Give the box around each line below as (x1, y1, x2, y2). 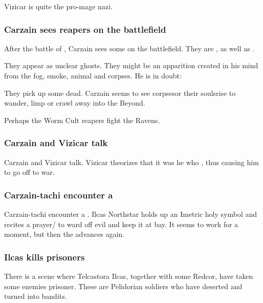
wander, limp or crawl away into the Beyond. (4, 97, 145, 108)
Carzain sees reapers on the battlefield (4, 23, 166, 35)
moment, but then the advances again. (4, 229, 124, 239)
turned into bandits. (4, 291, 67, 301)
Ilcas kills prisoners (4, 250, 85, 263)
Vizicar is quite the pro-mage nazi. (4, 1, 113, 11)
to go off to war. (4, 167, 55, 177)
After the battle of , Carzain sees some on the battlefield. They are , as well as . (4, 43, 255, 53)
